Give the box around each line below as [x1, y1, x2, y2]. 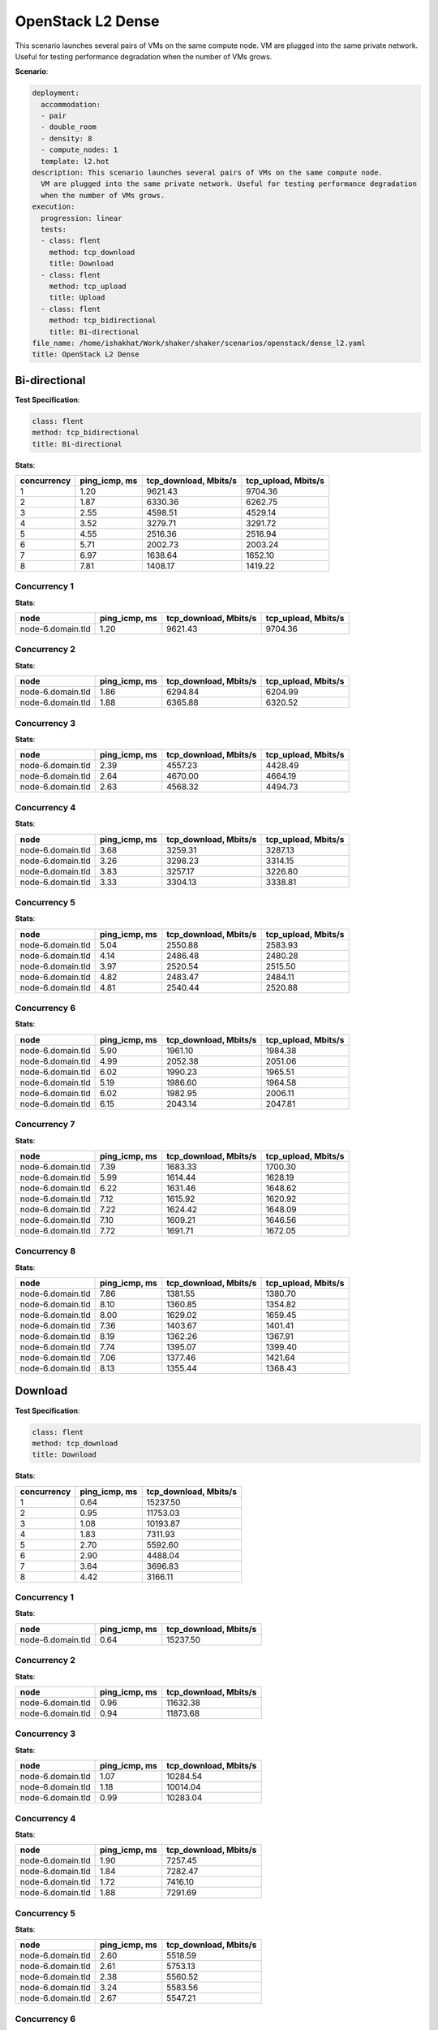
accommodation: [41, 100, 101, 109]
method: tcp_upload [49, 281, 127, 291]
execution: [32, 202, 75, 211]
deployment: [32, 89, 80, 97]
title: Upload [49, 293, 105, 302]
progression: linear [41, 214, 122, 222]
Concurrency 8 [15, 1246, 76, 1257]
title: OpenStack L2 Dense [32, 350, 140, 359]
